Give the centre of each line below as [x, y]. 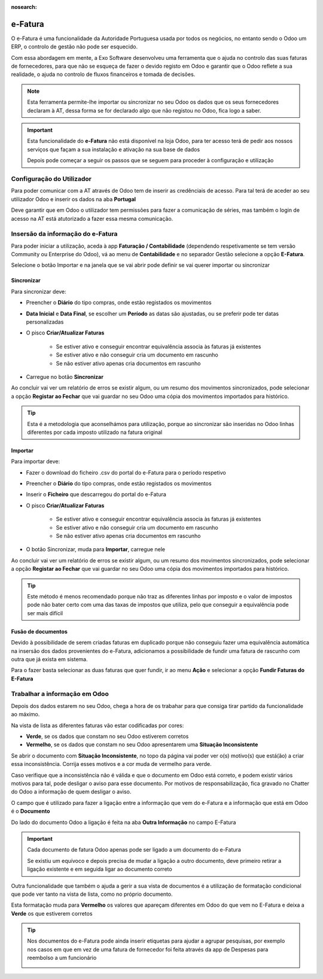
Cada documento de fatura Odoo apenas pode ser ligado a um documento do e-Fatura [134, 850]
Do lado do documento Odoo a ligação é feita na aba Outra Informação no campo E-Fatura [124, 822]
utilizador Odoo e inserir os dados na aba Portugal [74, 199]
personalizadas [45, 322]
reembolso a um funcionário [62, 958]
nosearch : [24, 7]
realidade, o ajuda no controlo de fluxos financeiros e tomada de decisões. [103, 74]
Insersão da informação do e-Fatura [64, 234]
